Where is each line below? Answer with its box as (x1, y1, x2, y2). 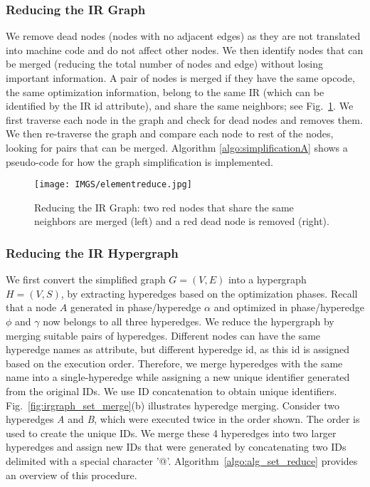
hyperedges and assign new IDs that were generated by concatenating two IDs (6, 439, 347, 454)
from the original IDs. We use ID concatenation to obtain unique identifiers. (6, 383, 337, 398)
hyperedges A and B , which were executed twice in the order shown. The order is (6, 412, 360, 426)
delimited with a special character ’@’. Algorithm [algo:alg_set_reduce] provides (6, 453, 358, 468)
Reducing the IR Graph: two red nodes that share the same (34, 199, 294, 214)
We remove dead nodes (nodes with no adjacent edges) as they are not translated (6, 28, 361, 43)
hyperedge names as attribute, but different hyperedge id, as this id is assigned (6, 342, 349, 357)
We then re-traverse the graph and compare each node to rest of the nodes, (6, 126, 334, 141)
